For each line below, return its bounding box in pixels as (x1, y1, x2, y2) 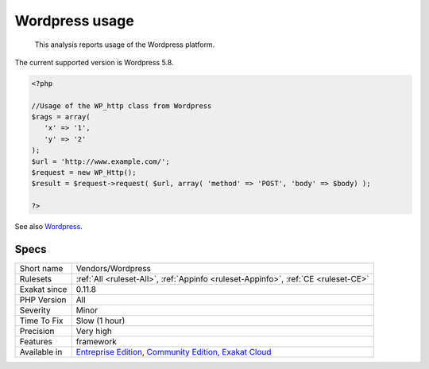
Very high (75, 326, 113, 337)
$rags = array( (31, 112, 91, 122)
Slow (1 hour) (75, 315, 126, 326)
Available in (19, 347, 63, 358)
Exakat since (19, 284, 68, 295)
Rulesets (19, 274, 52, 285)
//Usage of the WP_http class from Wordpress (31, 101, 212, 111)
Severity (19, 305, 51, 316)
